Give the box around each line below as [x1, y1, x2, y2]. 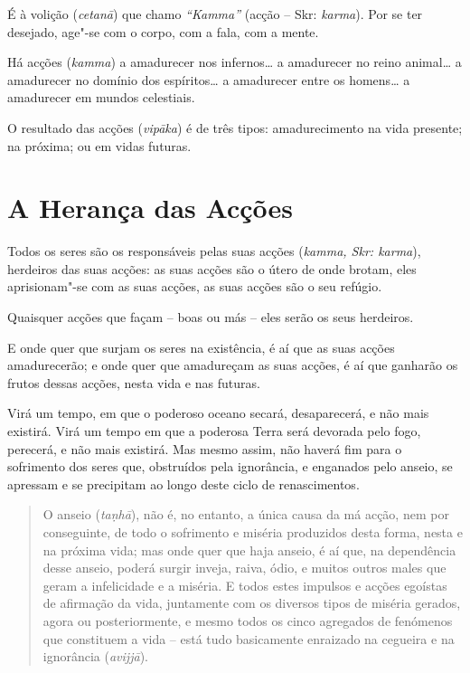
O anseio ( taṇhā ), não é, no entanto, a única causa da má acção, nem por [42, 505, 449, 524]
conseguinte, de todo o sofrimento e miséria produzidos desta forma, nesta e [42, 523, 463, 541]
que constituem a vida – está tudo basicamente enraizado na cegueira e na [42, 629, 455, 648]
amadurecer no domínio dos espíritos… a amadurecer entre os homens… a [7, 70, 410, 89]
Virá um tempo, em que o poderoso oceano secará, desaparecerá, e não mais [7, 403, 429, 422]
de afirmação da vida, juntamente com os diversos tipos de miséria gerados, [42, 593, 461, 612]
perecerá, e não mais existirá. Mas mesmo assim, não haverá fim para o [7, 439, 402, 458]
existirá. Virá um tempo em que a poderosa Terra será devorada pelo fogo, [7, 422, 421, 441]
